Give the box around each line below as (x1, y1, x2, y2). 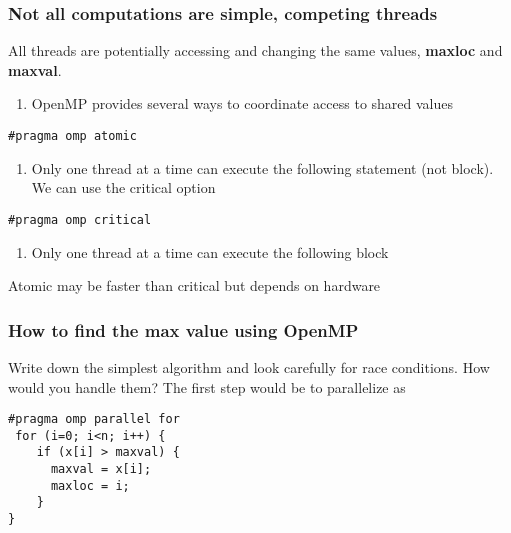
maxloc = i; (50, 478, 130, 493)
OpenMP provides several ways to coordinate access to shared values (31, 93, 454, 114)
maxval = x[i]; (50, 462, 152, 477)
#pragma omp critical (8, 212, 152, 227)
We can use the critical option (31, 177, 216, 198)
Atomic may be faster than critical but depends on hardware (8, 275, 381, 296)
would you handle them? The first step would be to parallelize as (8, 376, 406, 397)
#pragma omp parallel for (8, 412, 180, 427)
